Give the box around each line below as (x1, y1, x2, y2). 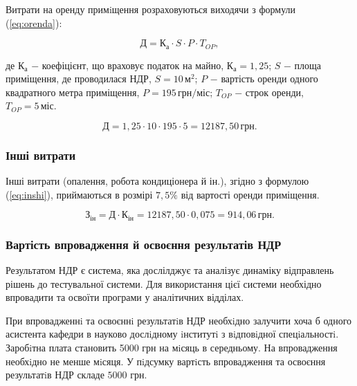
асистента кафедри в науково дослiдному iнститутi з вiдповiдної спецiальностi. (6, 327, 339, 341)
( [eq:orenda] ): (6, 15, 62, 30)
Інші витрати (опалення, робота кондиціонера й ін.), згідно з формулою (6, 174, 309, 188)
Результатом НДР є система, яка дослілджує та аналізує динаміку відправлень (6, 263, 334, 277)
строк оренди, (245, 84, 304, 99)
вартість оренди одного (221, 71, 318, 86)
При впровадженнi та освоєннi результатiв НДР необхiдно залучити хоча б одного (6, 313, 352, 327)
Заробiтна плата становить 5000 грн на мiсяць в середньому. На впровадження (6, 340, 338, 355)
